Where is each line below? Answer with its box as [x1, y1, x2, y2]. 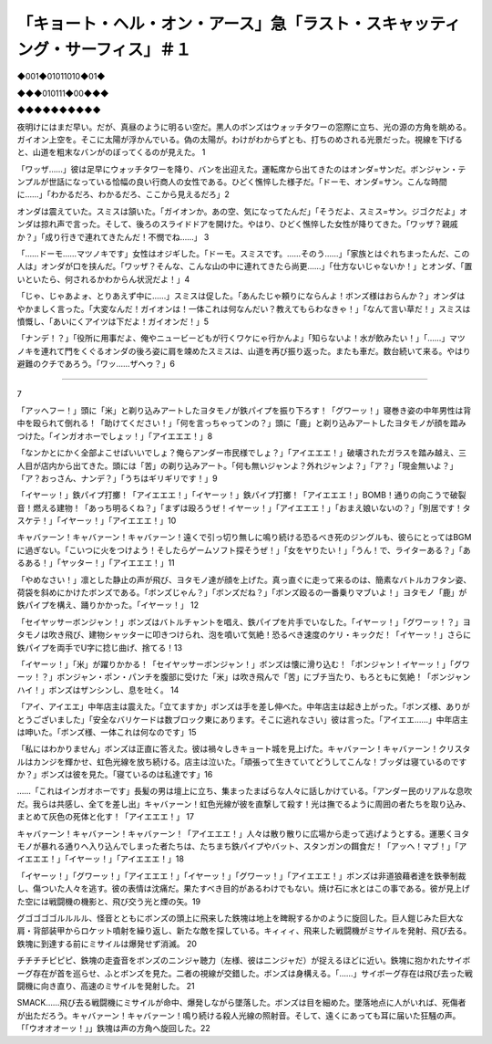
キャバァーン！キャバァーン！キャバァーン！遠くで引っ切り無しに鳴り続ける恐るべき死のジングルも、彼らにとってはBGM [16, 532, 472, 543]
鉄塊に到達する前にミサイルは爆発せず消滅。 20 [16, 938, 198, 949]
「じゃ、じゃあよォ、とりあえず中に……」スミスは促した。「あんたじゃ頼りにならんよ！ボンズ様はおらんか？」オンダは [16, 290, 466, 301]
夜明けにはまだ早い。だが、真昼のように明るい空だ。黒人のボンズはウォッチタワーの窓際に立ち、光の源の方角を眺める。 [16, 121, 472, 132]
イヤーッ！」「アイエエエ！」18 [68, 853, 184, 864]
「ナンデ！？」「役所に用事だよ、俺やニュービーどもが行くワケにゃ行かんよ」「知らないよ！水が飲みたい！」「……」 [16, 333, 450, 344]
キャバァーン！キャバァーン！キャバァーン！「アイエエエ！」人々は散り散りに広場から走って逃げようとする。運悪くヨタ [16, 828, 469, 839]
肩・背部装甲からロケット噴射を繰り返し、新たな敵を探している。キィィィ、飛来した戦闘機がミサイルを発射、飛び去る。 [16, 925, 472, 936]
